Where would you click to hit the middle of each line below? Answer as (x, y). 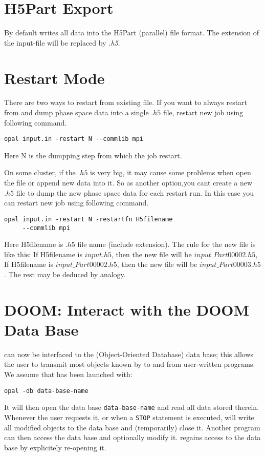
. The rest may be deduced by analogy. (65, 274)
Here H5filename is (34, 244)
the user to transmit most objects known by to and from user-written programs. (130, 364)
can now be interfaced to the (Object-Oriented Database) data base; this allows (129, 354)
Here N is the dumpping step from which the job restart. (93, 155)
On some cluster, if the (40, 172)
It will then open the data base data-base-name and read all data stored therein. (131, 407)
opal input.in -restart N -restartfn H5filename (89, 219)
